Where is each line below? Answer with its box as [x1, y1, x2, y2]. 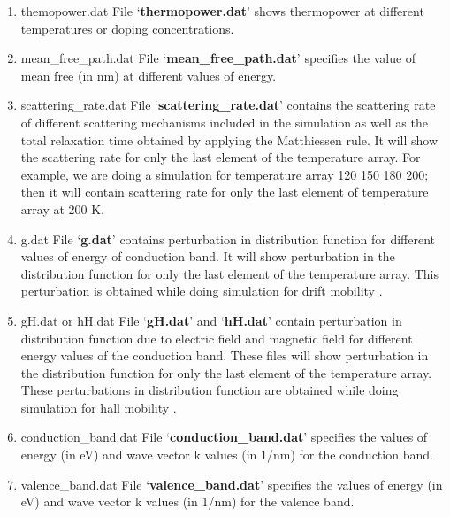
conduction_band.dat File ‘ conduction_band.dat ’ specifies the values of [20, 428, 428, 446]
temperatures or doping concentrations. [20, 19, 234, 37]
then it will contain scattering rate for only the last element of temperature [20, 182, 429, 201]
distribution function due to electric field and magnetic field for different [20, 328, 413, 347]
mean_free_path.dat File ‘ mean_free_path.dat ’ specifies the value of [20, 49, 416, 67]
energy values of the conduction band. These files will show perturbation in [20, 346, 429, 365]
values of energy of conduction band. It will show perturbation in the [20, 247, 395, 266]
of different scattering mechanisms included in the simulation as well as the [20, 112, 428, 131]
